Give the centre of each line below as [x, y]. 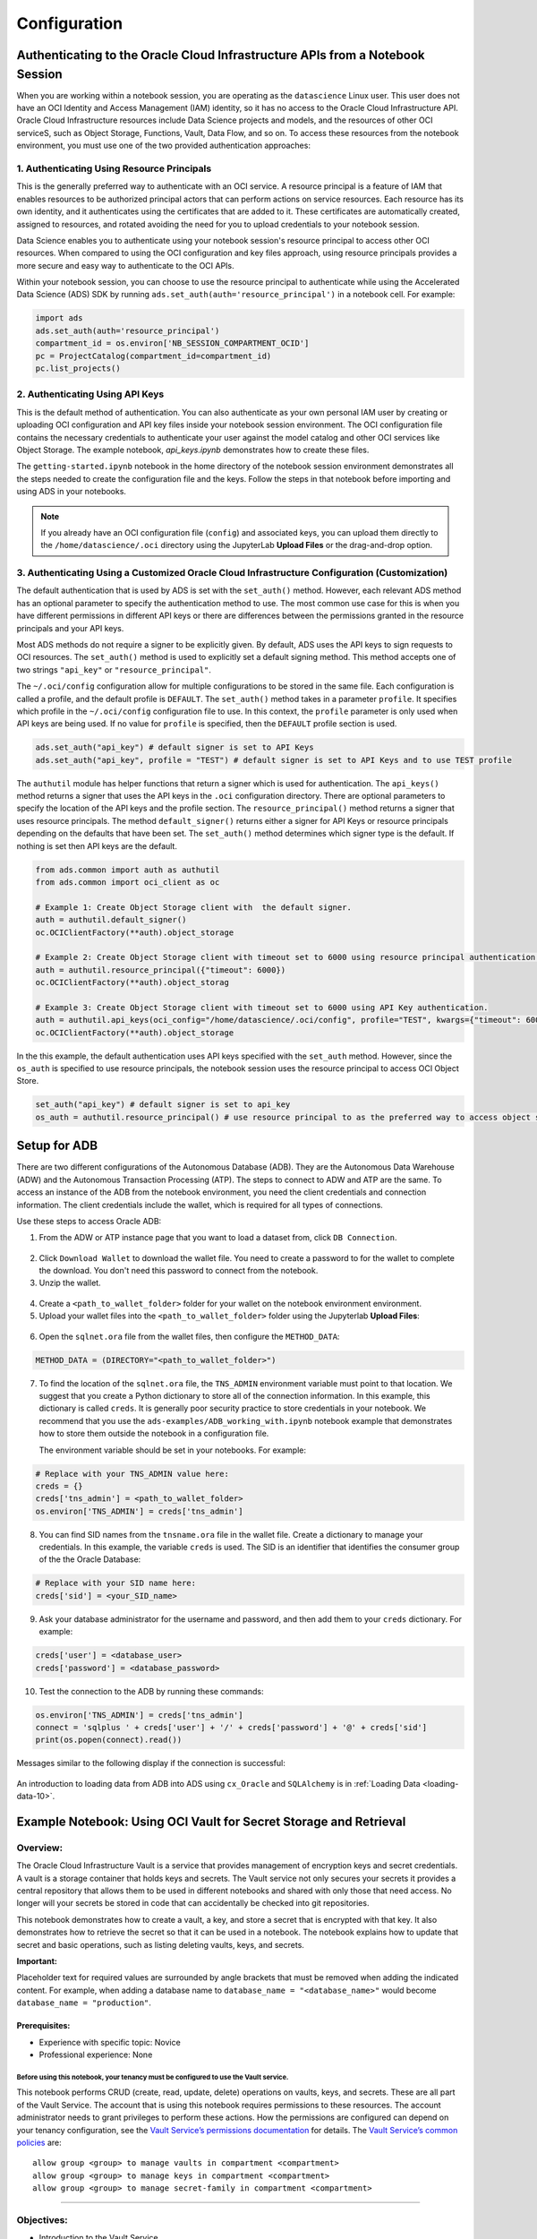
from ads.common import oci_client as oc [128, 883]
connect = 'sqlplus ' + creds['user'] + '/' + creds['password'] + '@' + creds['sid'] [231, 1727]
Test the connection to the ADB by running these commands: [151, 1691]
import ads [59, 318]
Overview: [39, 1848]
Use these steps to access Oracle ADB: [89, 1221]
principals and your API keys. [70, 628]
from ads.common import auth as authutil [128, 870]
